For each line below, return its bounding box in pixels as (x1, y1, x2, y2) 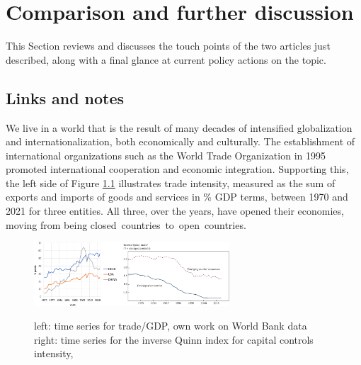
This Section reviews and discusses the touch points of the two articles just (6, 38, 331, 53)
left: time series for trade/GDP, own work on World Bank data (34, 318, 307, 333)
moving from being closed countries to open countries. (6, 217, 246, 232)
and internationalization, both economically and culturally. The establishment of (6, 134, 355, 149)
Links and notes (6, 86, 125, 108)
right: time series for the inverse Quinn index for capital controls (34, 332, 314, 347)
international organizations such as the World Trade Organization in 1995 (6, 147, 326, 162)
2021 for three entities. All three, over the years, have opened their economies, (6, 203, 344, 218)
